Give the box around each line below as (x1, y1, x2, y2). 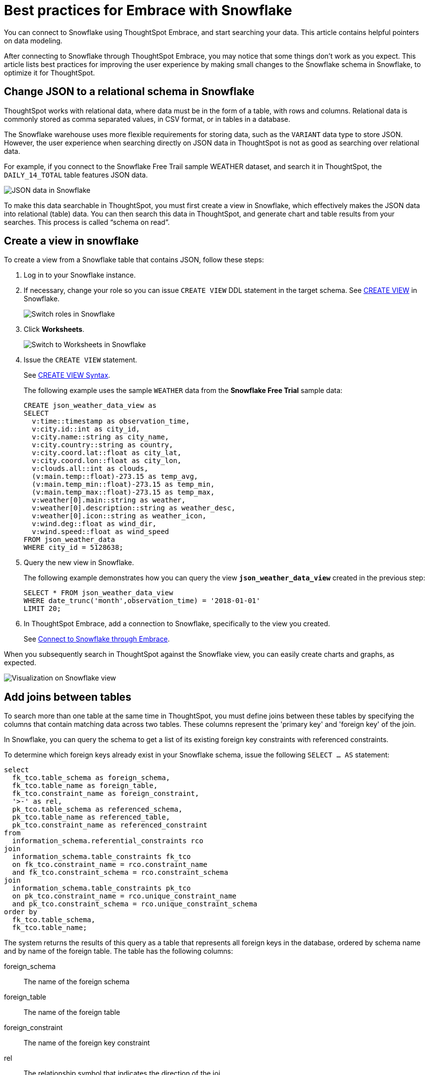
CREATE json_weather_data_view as (24, 401, 157, 410)
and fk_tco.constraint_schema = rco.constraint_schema (12, 868, 229, 877)
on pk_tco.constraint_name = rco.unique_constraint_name (12, 892, 237, 900)
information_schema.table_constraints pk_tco (12, 884, 191, 893)
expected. (4, 658, 36, 667)
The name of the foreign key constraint (24, 1039, 150, 1047)
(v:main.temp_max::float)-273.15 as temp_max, (32, 488, 215, 497)
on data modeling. (4, 36, 63, 45)
